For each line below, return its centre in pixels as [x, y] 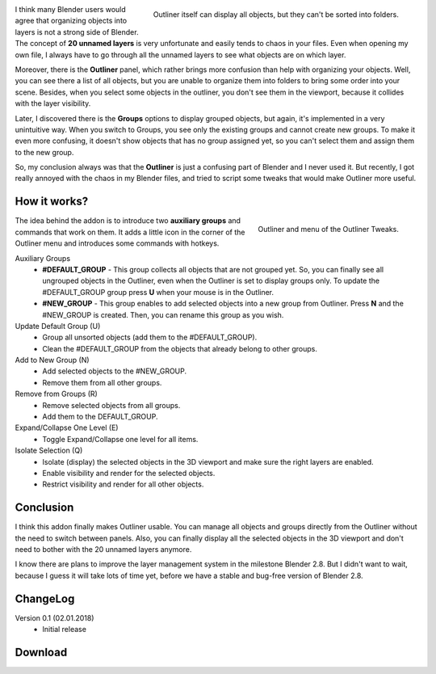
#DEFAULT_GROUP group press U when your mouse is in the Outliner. [158, 292]
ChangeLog [45, 598]
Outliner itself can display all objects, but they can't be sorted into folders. [276, 14]
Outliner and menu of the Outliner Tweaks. [328, 230]
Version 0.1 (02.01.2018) [55, 617]
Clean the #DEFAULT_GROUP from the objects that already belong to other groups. [180, 348]
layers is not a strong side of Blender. [77, 32]
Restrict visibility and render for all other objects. [123, 484]
